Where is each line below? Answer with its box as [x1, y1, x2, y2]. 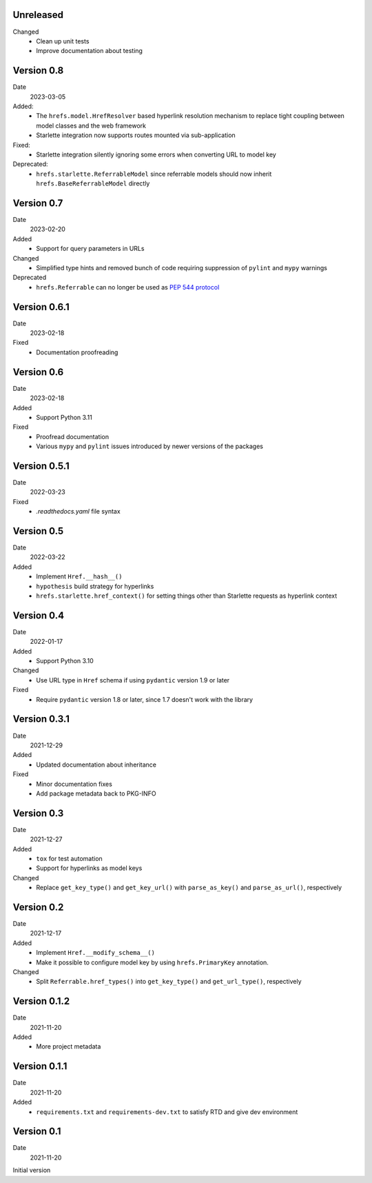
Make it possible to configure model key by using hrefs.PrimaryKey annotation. [36, 958, 269, 967]
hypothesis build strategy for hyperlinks [36, 582, 154, 590]
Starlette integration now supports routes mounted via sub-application [36, 131, 236, 139]
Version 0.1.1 [12, 1060, 68, 1072]
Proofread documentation [36, 432, 110, 441]
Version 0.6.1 [12, 301, 70, 313]
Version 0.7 [12, 197, 63, 209]
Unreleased [12, 9, 64, 21]
